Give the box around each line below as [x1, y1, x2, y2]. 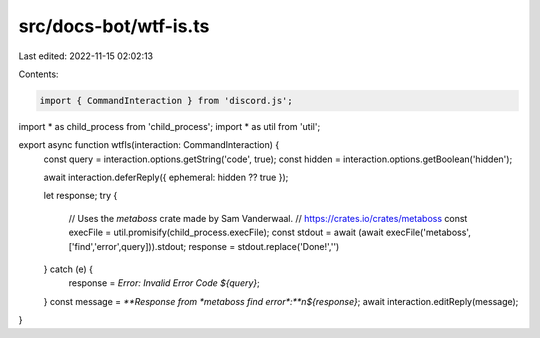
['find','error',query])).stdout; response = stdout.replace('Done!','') [68, 240, 340, 252]
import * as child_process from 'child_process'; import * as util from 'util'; [18, 120, 321, 132]
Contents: [18, 68, 59, 80]
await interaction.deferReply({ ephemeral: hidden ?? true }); [43, 171, 289, 184]
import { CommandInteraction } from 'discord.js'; [39, 95, 294, 106]
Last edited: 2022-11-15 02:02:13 [18, 50, 154, 62]
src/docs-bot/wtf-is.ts [18, 15, 210, 37]
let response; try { [43, 190, 118, 202]
